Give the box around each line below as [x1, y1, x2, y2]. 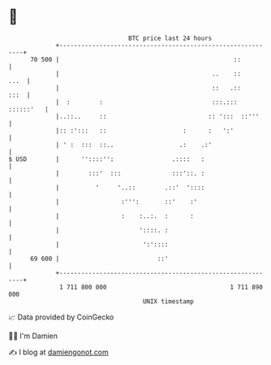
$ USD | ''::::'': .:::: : [8, 154, 205, 163]
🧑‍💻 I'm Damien [8, 331, 58, 341]
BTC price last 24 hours [128, 34, 213, 42]
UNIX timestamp [142, 297, 195, 306]
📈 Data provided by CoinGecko [8, 312, 114, 322]
